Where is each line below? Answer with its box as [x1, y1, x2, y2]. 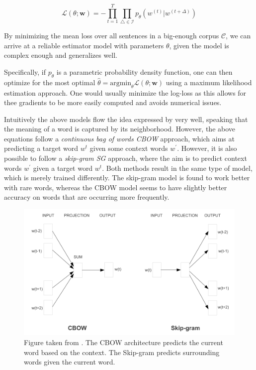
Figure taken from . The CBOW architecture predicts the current [24, 337, 223, 347]
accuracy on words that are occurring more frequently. [4, 192, 170, 202]
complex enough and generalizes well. [4, 50, 117, 60]
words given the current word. [24, 357, 115, 367]
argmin [110, 79, 131, 87]
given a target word [33, 162, 93, 173]
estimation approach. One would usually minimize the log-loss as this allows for [4, 87, 247, 98]
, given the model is [169, 40, 229, 50]
